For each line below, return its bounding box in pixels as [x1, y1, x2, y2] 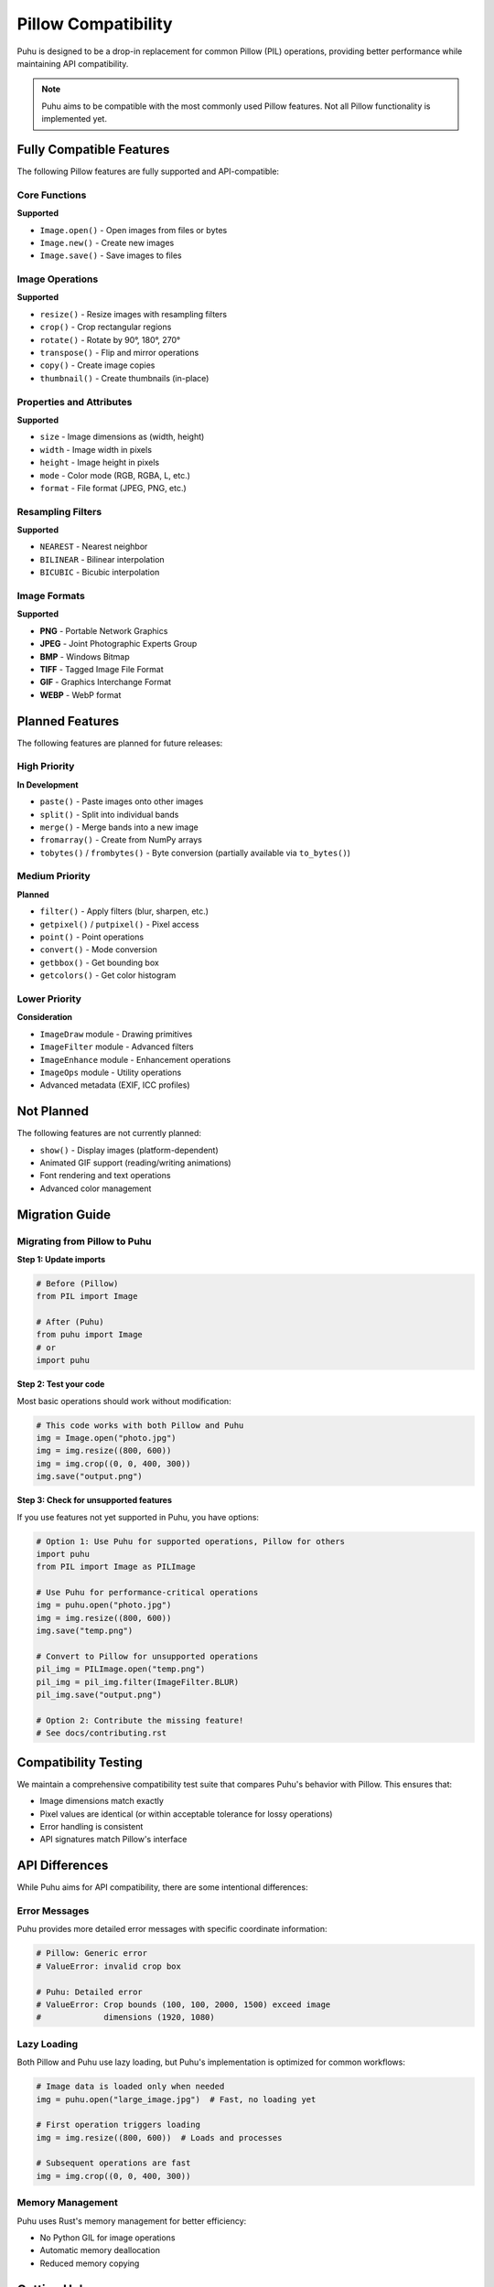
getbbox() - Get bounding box [39, 957, 159, 968]
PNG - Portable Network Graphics [39, 625, 168, 636]
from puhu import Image [36, 1329, 144, 1340]
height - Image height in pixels [39, 457, 160, 468]
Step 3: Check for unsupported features [16, 1495, 173, 1506]
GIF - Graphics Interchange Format [39, 677, 172, 688]
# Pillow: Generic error [36, 1949, 148, 1959]
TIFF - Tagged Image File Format [39, 663, 164, 674]
